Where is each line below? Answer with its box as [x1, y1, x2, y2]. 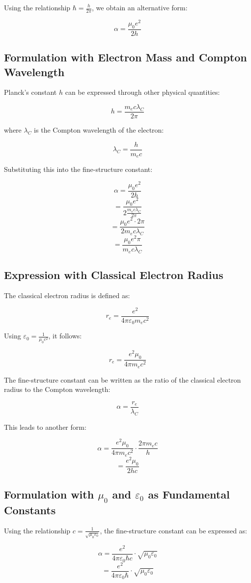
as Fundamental [148, 486, 230, 501]
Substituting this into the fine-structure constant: [4, 164, 153, 174]
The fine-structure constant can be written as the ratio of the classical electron [4, 374, 241, 385]
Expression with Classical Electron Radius [4, 267, 223, 282]
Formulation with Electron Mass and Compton [4, 50, 247, 65]
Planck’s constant [4, 87, 57, 97]
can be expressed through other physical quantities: [65, 87, 220, 97]
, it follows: [48, 331, 82, 341]
